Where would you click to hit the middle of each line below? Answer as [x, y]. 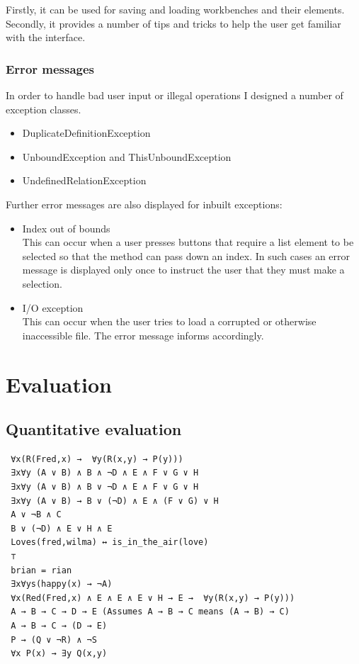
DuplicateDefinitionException [86, 133]
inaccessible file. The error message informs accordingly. [143, 335]
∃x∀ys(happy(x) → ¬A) [62, 584]
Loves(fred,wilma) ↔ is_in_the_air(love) [110, 542]
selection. [42, 283]
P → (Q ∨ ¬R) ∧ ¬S [54, 640]
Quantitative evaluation [94, 429]
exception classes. [44, 109]
